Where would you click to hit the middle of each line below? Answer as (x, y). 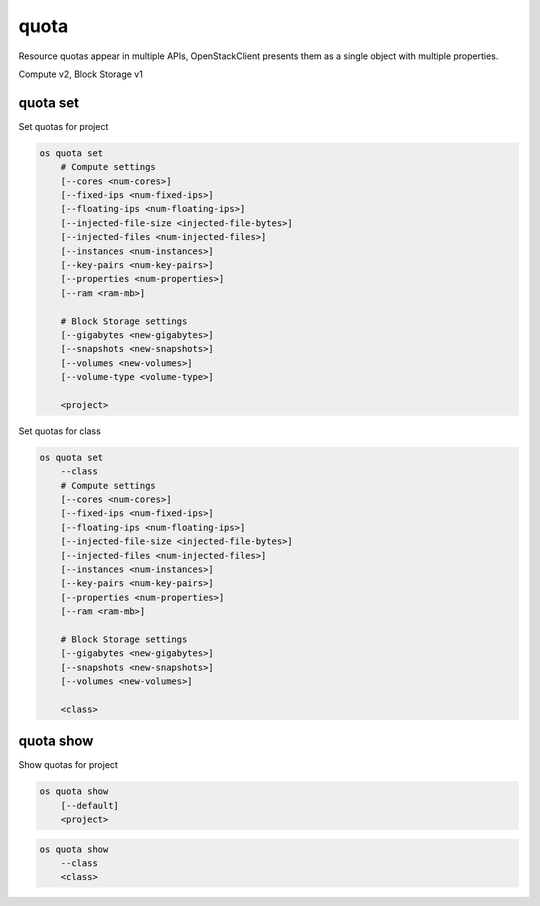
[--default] (90, 805)
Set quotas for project (63, 126)
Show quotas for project (68, 765)
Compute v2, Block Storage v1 (81, 74)
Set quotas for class (60, 431)
